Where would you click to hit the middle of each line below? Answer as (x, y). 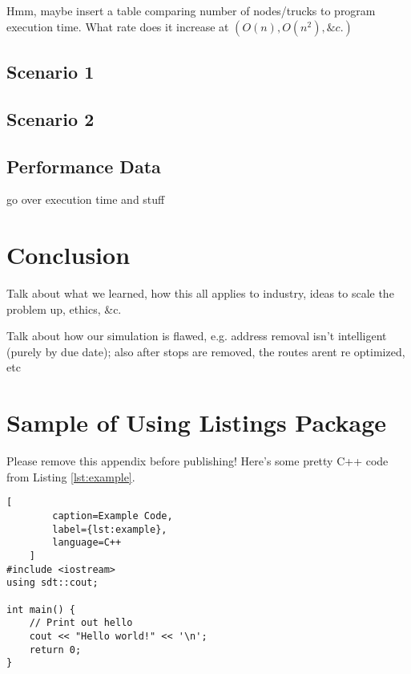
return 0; (55, 650)
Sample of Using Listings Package (197, 422)
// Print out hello (81, 623)
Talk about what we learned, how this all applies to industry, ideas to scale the (200, 293)
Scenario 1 (50, 71)
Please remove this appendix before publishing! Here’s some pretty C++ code (197, 461)
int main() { (41, 609)
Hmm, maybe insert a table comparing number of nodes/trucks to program (191, 10)
